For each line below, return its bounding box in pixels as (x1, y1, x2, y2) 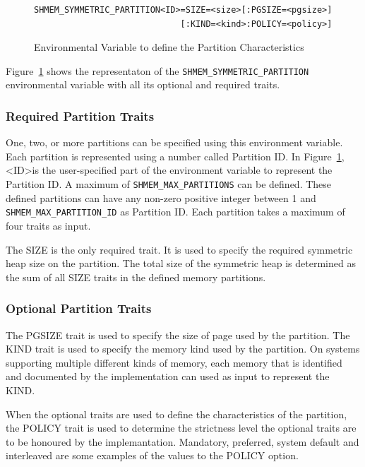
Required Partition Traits (6, 107, 155, 124)
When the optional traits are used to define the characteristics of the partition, (6, 406, 347, 421)
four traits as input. (6, 218, 91, 232)
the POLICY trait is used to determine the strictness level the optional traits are (6, 420, 357, 435)
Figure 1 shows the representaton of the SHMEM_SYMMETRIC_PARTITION (6, 63, 309, 78)
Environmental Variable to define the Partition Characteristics (34, 40, 304, 54)
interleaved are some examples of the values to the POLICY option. (6, 448, 299, 463)
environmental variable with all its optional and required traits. (6, 77, 280, 92)
